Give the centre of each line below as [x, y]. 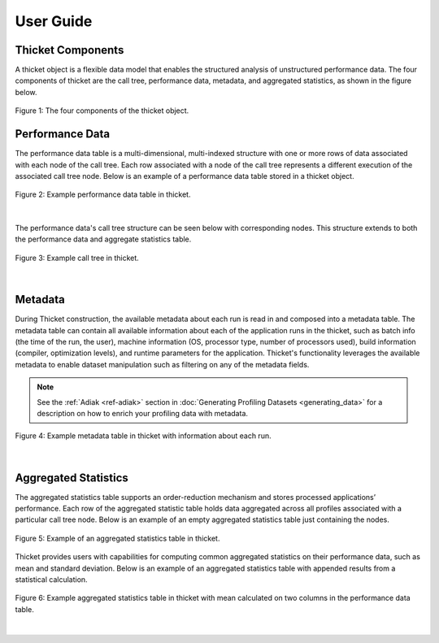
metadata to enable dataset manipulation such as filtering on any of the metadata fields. [162, 364]
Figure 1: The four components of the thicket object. [102, 111]
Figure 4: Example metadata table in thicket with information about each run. [143, 436]
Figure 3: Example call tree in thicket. [77, 258]
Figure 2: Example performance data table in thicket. [103, 194]
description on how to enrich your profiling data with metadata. [142, 413]
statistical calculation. [52, 579]
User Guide [54, 21]
